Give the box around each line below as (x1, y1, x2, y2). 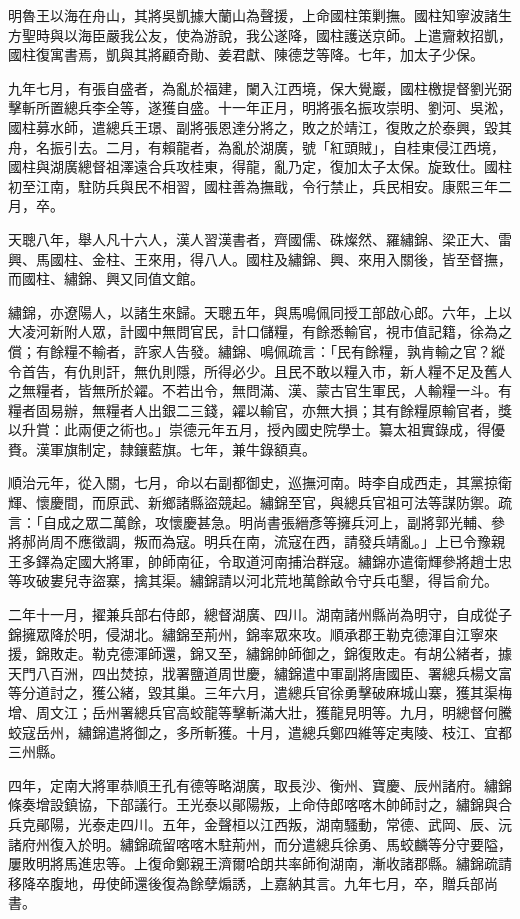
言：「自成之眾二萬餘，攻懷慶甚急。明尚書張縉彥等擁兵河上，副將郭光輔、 (8, 511, 491, 532)
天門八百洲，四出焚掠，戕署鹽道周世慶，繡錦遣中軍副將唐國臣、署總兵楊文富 (8, 662, 512, 683)
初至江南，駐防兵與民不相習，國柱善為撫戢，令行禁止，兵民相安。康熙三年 (8, 175, 498, 196)
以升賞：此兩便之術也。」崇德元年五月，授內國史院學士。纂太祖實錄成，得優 (8, 419, 505, 440)
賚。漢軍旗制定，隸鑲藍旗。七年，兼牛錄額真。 (8, 438, 316, 459)
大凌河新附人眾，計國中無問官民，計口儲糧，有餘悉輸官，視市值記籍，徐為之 (8, 321, 512, 342)
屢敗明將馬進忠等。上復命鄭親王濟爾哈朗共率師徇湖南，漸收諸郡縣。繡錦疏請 (8, 853, 512, 874)
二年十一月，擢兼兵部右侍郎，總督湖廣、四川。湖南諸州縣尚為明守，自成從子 (8, 604, 512, 625)
